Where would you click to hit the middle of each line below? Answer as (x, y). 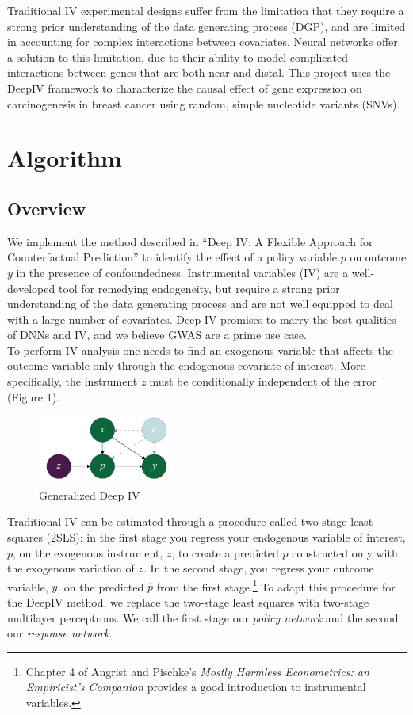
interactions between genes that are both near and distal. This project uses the (199, 72)
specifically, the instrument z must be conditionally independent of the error (192, 381)
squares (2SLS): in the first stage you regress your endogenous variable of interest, (206, 537)
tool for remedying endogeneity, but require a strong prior (199, 288)
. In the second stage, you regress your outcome (258, 568)
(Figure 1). (33, 396)
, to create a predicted (225, 552)
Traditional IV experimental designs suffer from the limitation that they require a (206, 10)
